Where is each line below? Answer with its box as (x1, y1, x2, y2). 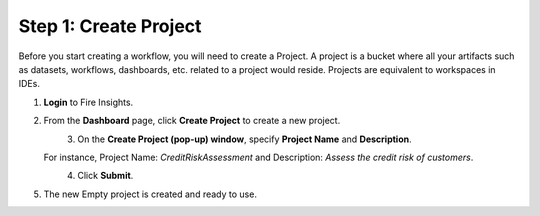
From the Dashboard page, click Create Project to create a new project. (43, 115, 341, 127)
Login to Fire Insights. (43, 96, 134, 108)
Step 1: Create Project (18, 15, 202, 37)
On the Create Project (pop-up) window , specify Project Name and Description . (77, 133, 412, 145)
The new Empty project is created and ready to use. (43, 188, 257, 200)
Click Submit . (77, 170, 134, 182)
